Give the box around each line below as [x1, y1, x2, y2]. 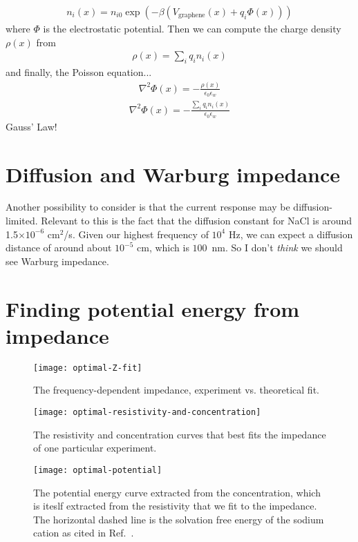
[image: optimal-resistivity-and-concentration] [33, 407, 261, 417]
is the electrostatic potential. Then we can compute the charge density [43, 21, 341, 36]
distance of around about [6, 240, 112, 255]
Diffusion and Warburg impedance [6, 159, 341, 188]
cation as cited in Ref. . [33, 525, 134, 540]
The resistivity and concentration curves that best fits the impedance [33, 427, 326, 441]
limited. [6, 213, 38, 228]
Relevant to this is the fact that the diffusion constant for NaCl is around [41, 213, 352, 228]
